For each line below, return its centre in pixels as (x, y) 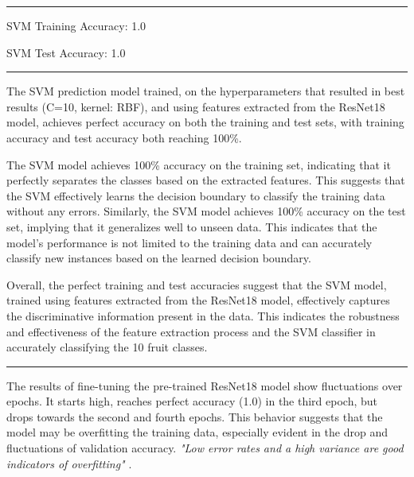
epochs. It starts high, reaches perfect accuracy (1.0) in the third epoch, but (192, 401)
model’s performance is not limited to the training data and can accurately (189, 242)
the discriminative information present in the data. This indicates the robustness (203, 315)
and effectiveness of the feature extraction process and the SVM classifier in (191, 331)
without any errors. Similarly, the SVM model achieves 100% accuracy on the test (206, 211)
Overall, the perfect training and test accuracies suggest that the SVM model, (197, 284)
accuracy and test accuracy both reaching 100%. (124, 137)
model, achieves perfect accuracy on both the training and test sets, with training (205, 122)
